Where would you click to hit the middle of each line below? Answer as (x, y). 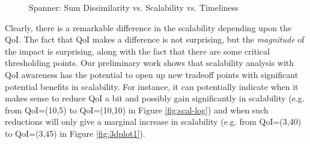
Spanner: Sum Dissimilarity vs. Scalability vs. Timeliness (134, 7)
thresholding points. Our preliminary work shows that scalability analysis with (150, 63)
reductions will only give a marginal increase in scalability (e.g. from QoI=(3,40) (153, 121)
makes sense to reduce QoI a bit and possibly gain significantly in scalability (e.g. (155, 98)
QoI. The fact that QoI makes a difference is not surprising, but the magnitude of (155, 39)
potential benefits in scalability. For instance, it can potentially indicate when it (152, 86)
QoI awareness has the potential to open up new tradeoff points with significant (152, 74)
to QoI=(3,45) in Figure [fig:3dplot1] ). (75, 133)
